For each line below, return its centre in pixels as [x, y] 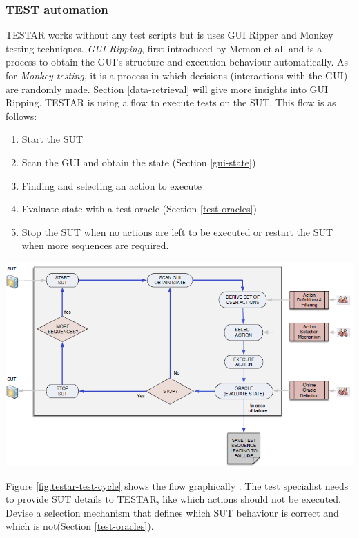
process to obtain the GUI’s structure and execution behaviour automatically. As [177, 62]
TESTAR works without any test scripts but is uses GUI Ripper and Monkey [169, 35]
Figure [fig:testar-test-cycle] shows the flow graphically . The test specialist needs [177, 485]
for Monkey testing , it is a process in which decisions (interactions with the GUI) [177, 75]
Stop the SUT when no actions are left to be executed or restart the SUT [177, 231]
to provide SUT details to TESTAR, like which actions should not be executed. [173, 499]
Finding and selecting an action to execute [111, 185]
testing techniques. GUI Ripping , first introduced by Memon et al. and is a [164, 48]
